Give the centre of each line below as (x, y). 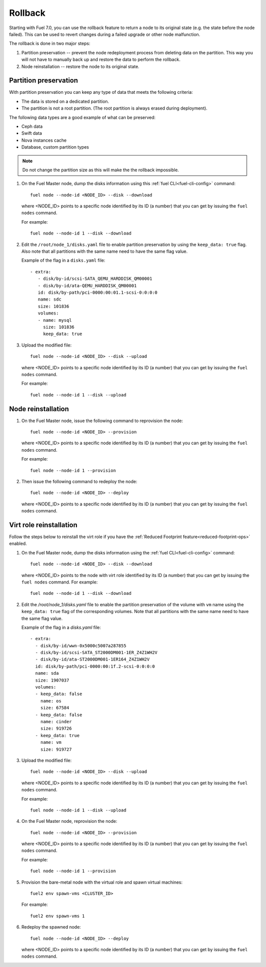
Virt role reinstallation (43, 525)
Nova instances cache (44, 140)
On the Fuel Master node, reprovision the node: (69, 821)
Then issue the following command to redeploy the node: (79, 481)
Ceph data (32, 126)
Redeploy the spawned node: (51, 927)
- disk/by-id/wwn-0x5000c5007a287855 (81, 646)
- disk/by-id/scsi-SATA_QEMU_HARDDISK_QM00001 (95, 279)
